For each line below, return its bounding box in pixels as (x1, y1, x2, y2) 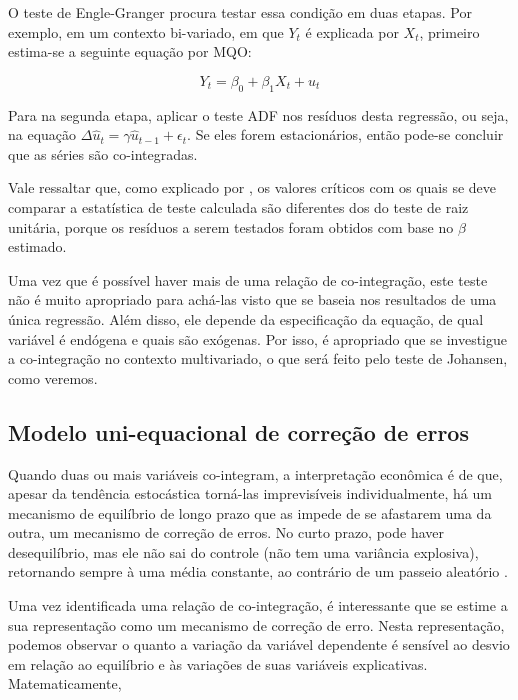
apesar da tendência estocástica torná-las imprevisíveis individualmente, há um (8, 483, 492, 504)
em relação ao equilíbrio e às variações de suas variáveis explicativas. (8, 653, 428, 674)
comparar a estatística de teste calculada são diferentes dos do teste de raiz (8, 196, 469, 217)
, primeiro (419, 21, 480, 42)
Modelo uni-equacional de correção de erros (8, 416, 469, 447)
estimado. (8, 236, 67, 257)
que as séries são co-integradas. (8, 143, 198, 164)
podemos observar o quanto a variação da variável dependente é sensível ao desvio (8, 634, 510, 655)
